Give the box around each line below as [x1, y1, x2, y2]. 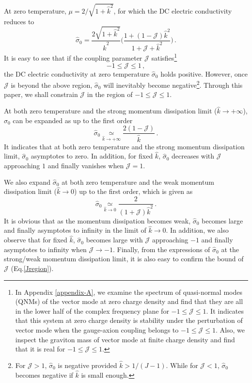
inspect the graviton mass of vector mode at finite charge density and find [15, 334, 235, 344]
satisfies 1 [151, 51, 177, 63]
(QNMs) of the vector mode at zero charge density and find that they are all [15, 296, 243, 306]
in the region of [87, 89, 133, 99]
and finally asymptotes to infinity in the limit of [4, 225, 146, 235]
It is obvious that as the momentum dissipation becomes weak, [4, 215, 191, 225]
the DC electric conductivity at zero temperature [4, 68, 150, 79]
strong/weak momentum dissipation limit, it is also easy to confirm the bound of [4, 254, 244, 264]
